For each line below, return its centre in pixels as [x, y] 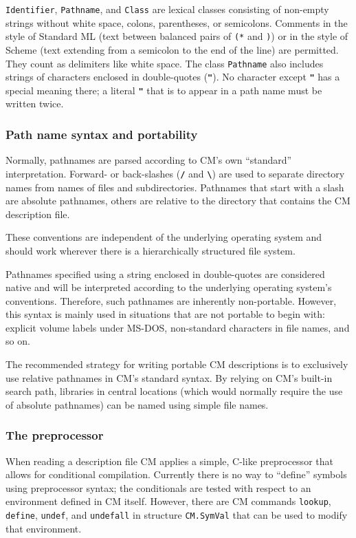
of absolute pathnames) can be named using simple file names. [137, 404]
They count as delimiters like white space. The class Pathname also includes [165, 63]
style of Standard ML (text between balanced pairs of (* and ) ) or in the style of [177, 36]
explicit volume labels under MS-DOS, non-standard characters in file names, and [178, 327]
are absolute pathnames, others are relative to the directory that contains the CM [178, 201]
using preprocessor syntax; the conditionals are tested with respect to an [158, 487]
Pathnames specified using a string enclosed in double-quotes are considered [165, 273]
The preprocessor [55, 435]
